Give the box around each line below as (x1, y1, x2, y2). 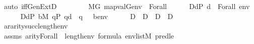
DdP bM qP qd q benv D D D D (20, 10, 173, 21)
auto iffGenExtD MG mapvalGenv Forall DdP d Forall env (4, 1, 250, 11)
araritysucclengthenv (4, 20, 68, 31)
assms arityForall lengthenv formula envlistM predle (4, 30, 174, 40)
